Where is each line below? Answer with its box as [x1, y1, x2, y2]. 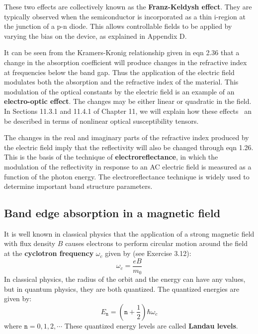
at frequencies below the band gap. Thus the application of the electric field [4, 67, 235, 77]
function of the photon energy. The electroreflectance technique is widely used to [4, 171, 250, 181]
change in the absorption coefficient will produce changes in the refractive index [4, 57, 247, 67]
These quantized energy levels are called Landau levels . [64, 320, 238, 331]
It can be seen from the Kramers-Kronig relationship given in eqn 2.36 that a [4, 47, 240, 58]
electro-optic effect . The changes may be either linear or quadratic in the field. [4, 96, 252, 106]
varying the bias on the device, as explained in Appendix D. [4, 30, 187, 41]
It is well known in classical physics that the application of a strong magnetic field [4, 228, 255, 239]
